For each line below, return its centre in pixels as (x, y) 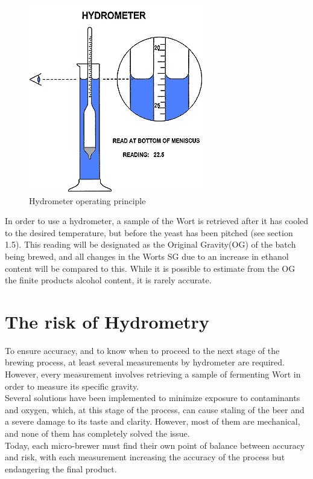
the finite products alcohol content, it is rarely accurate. (108, 280)
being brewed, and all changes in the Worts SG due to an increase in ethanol (147, 256)
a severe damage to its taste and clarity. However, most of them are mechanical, (153, 421)
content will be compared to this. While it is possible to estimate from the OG (150, 268)
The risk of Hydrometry (107, 321)
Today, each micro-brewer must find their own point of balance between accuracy (155, 445)
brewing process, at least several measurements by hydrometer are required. (145, 362)
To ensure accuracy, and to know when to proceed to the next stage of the (142, 350)
